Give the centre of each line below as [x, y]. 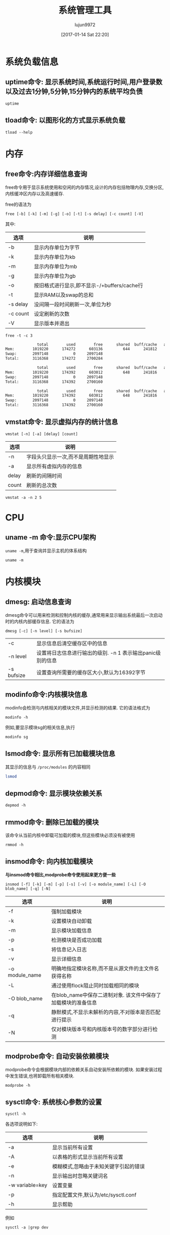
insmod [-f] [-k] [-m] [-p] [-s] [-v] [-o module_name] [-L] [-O [75, 884]
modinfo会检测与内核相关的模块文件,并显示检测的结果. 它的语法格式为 [78, 708]
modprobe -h [18, 1085]
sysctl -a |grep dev [27, 1227]
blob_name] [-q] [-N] [28, 888]
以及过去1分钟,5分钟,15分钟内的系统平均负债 [74, 92]
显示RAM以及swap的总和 [63, 295]
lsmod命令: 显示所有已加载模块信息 [60, 754]
